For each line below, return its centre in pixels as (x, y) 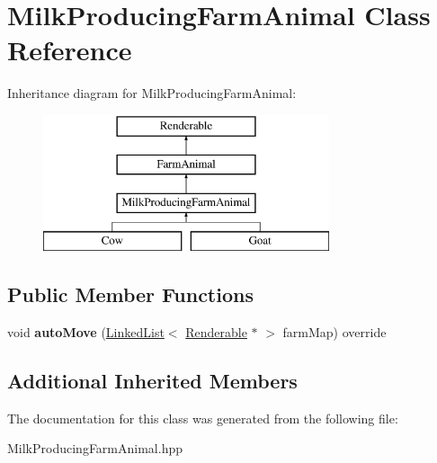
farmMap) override (334, 331)
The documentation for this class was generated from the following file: (203, 418)
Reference (70, 50)
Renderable (216, 331)
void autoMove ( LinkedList (86, 331)
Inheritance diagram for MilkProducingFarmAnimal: (152, 93)
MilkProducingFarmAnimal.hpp (95, 448)
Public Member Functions (130, 294)
